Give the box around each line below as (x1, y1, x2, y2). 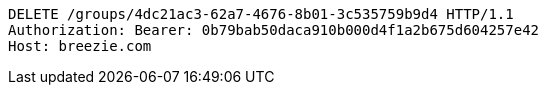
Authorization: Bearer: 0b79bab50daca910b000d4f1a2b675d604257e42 (8, 22, 540, 38)
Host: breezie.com (8, 38, 152, 54)
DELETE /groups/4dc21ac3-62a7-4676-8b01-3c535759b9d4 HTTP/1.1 (8, 6, 514, 22)
